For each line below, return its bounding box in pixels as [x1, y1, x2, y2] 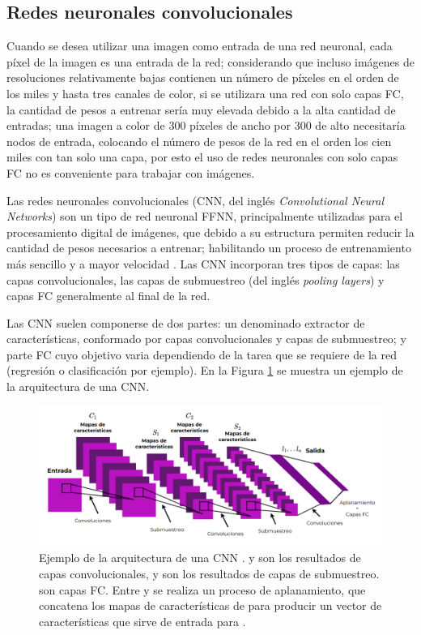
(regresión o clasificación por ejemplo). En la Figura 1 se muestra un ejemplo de [6, 362, 403, 379]
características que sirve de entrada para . [39, 612, 246, 629]
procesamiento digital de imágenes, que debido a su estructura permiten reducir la [6, 223, 415, 240]
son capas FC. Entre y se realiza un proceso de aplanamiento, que [39, 581, 366, 598]
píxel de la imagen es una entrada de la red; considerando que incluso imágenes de [6, 53, 415, 70]
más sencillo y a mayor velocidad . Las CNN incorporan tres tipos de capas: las [6, 255, 400, 272]
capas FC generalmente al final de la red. [6, 287, 210, 304]
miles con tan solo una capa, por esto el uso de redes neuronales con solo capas [6, 148, 398, 165]
